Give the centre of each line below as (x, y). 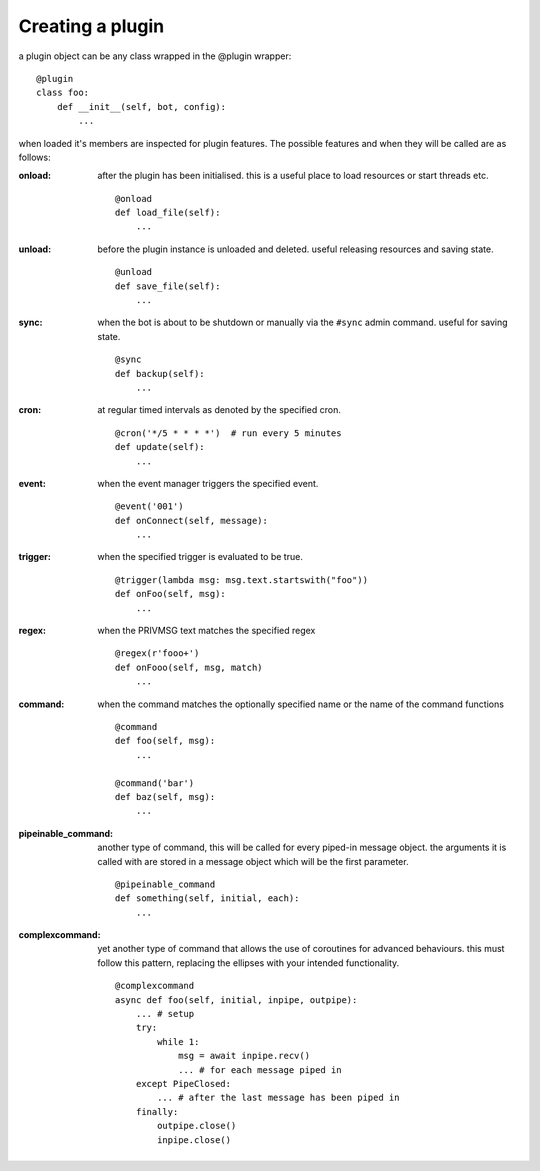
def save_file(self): (168, 286)
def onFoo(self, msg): (171, 594)
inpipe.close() (194, 1139)
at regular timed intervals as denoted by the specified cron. (219, 410)
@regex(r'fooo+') (157, 653)
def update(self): (160, 447)
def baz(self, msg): (165, 796)
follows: (34, 157)
